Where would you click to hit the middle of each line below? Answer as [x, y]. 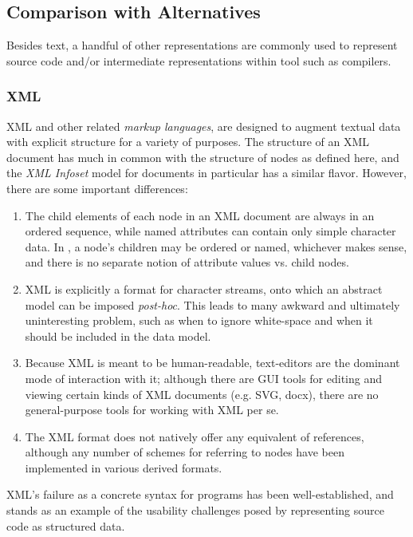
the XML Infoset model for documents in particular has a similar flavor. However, [206, 173]
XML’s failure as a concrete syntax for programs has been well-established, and [200, 494]
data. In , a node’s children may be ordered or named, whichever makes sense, [216, 246]
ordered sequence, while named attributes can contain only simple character [210, 231]
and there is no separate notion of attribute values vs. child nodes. [187, 262]
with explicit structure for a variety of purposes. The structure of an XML [188, 142]
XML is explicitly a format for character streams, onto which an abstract [204, 288]
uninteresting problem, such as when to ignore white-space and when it [199, 320]
